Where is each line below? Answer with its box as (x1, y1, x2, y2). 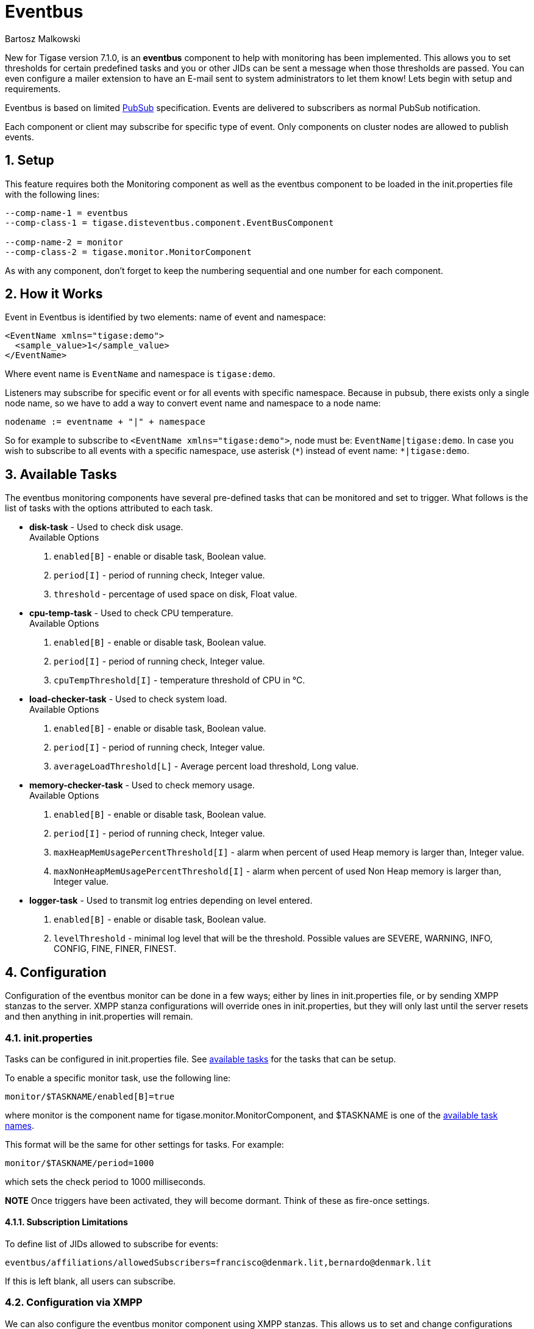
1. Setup (5, 153, 54, 168)
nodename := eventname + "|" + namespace (5, 417, 205, 427)
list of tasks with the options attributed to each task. (5, 503, 213, 514)
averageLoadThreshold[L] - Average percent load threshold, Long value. (54, 761, 359, 772)
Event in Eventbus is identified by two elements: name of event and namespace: (5, 312, 326, 323)
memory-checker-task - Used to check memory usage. (29, 780, 255, 791)
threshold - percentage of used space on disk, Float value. (54, 589, 297, 600)
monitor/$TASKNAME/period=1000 (5, 1158, 154, 1168)
